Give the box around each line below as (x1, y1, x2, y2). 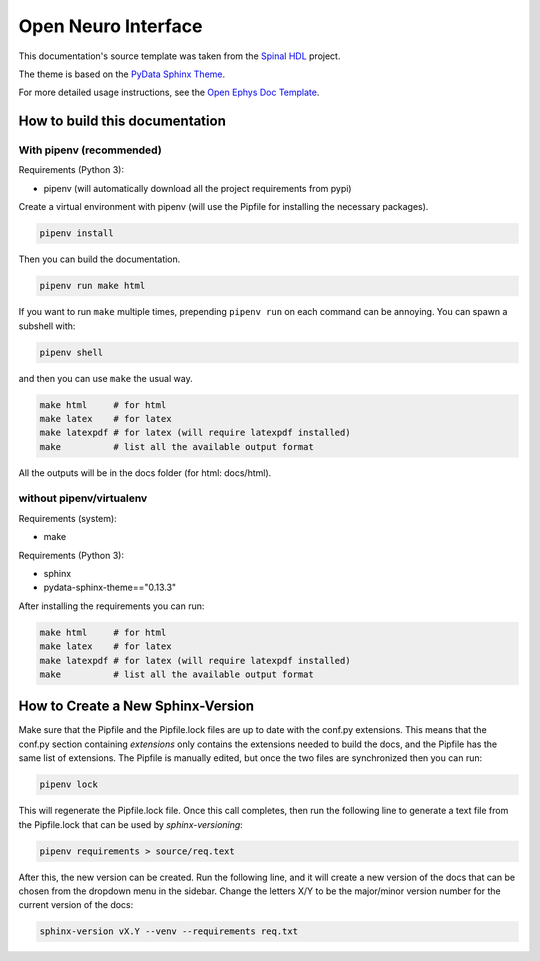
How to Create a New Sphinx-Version (18, 698, 255, 715)
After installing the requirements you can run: (18, 600, 205, 612)
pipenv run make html (39, 280, 146, 292)
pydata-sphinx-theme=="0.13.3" (43, 581, 177, 594)
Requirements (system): (18, 512, 117, 524)
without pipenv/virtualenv (18, 491, 148, 505)
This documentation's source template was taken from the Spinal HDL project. (18, 50, 341, 62)
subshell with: (18, 320, 76, 332)
